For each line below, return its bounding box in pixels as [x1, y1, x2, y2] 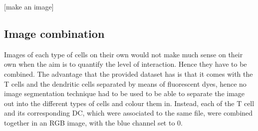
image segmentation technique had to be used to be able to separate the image [4, 88, 245, 99]
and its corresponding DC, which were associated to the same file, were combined [4, 108, 253, 118]
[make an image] [4, 1, 54, 11]
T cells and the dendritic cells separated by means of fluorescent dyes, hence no [4, 78, 247, 89]
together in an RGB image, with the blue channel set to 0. [4, 117, 183, 128]
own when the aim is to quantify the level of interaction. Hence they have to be [4, 59, 247, 69]
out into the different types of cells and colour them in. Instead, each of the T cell [4, 98, 255, 108]
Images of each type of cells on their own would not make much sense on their [4, 49, 243, 59]
